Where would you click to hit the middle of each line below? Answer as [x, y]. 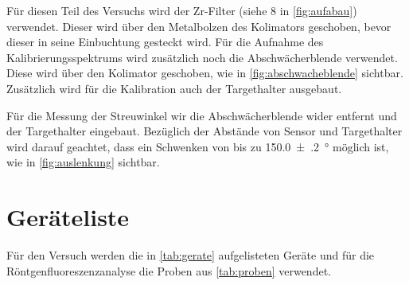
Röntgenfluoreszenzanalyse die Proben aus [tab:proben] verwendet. [169, 270]
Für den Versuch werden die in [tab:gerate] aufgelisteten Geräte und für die [191, 255]
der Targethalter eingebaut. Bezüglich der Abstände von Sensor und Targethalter [204, 131]
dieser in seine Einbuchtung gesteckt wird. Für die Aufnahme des [165, 42]
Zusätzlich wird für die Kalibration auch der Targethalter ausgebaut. [174, 88]
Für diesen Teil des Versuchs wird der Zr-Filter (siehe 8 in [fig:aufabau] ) [182, 10]
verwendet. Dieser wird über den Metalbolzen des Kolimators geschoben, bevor [199, 26]
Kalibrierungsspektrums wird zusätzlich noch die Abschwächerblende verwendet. [202, 57]
